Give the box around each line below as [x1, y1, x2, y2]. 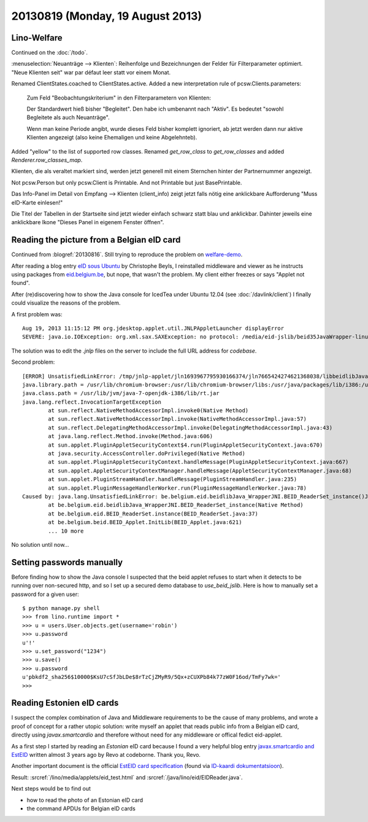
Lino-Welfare [11, 33, 63, 43]
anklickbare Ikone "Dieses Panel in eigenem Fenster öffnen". [11, 219, 164, 226]
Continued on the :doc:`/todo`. [11, 49, 88, 57]
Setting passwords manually [11, 557, 123, 568]
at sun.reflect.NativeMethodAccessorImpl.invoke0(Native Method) [48, 407, 249, 414]
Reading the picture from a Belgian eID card [11, 235, 181, 245]
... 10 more [48, 527, 84, 534]
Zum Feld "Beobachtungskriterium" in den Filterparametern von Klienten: [26, 94, 212, 101]
